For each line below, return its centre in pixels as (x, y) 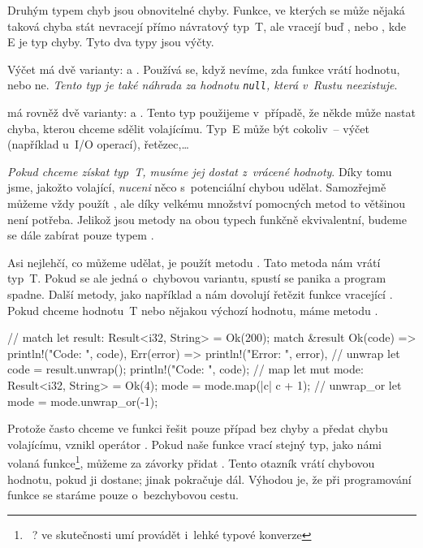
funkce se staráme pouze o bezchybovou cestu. (123, 495)
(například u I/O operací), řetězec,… (98, 144)
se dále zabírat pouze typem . (81, 235)
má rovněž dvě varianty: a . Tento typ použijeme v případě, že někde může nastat (211, 112)
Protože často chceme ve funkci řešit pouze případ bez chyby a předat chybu (198, 428)
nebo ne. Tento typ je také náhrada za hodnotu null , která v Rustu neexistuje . (203, 85)
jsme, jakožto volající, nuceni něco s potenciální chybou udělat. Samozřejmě (197, 187)
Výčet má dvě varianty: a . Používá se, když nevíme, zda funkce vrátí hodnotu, (204, 69)
